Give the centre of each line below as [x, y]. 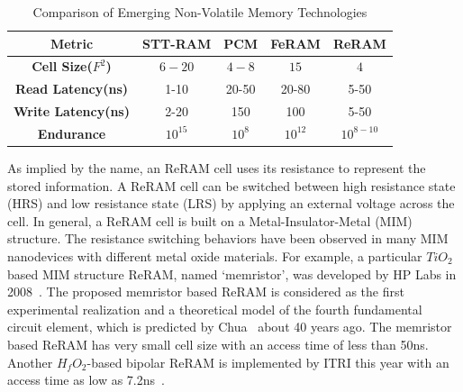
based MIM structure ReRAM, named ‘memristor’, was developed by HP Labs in [232, 273]
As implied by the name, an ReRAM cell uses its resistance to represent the [217, 168]
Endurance [72, 133]
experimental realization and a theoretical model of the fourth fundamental [215, 309]
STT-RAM [177, 43]
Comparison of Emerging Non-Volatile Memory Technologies [200, 12]
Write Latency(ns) [72, 111]
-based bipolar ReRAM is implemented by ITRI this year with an [268, 362]
